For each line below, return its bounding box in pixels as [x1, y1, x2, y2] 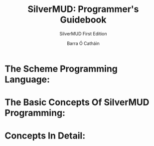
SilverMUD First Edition [59, 30, 108, 36]
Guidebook [60, 14, 107, 25]
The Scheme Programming [4, 63, 118, 74]
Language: [4, 73, 50, 85]
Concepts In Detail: [4, 130, 86, 141]
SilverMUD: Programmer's [27, 3, 139, 15]
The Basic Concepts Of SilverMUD [4, 96, 150, 108]
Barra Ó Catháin [66, 40, 100, 46]
